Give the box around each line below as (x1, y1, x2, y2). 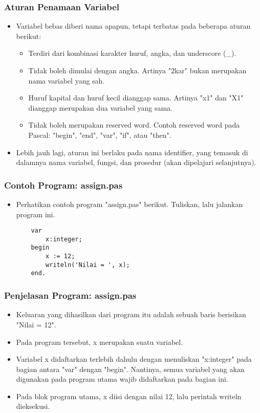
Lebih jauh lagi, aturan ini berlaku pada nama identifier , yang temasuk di (16, 147, 248, 157)
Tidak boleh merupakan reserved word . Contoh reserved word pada (28, 119, 240, 130)
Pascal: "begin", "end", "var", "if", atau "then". (28, 129, 171, 140)
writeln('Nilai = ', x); (46, 261, 130, 269)
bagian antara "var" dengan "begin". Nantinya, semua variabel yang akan (16, 363, 245, 374)
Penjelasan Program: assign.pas (4, 289, 137, 302)
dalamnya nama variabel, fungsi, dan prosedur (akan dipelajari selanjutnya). (16, 157, 256, 168)
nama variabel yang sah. (28, 75, 105, 86)
